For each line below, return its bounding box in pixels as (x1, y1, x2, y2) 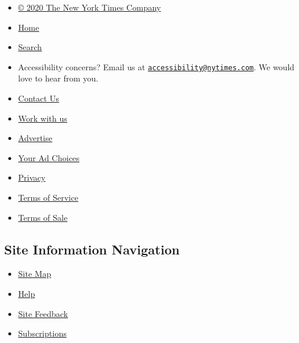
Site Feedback (18, 307, 68, 319)
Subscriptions (18, 327, 67, 339)
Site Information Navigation (4, 240, 180, 258)
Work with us (18, 112, 67, 124)
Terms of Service (18, 191, 79, 203)
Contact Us (18, 92, 60, 104)
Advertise (18, 132, 53, 144)
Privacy (18, 171, 45, 184)
